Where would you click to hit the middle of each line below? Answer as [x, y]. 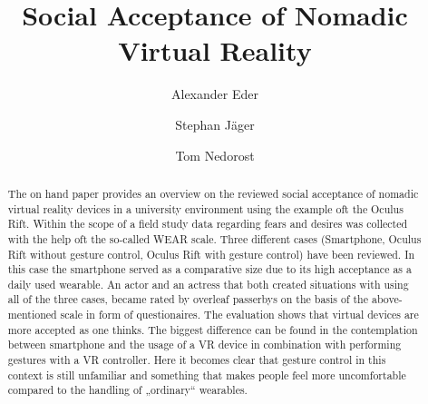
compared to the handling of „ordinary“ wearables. [127, 390]
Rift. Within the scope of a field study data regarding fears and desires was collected [208, 224]
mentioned [32, 315]
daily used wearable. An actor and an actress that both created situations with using [208, 284]
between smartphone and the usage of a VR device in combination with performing [204, 345]
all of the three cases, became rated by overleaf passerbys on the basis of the [188, 299]
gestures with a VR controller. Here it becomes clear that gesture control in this [197, 360]
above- [387, 299]
